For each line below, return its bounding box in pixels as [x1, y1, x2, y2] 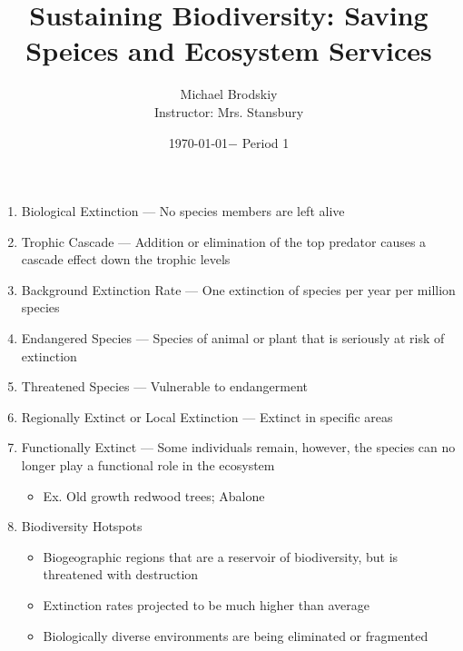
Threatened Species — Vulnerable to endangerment [21, 377, 308, 396]
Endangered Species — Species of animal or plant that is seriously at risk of [21, 329, 445, 348]
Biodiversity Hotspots [21, 517, 143, 536]
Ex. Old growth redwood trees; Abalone [43, 486, 265, 505]
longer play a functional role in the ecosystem [21, 456, 275, 475]
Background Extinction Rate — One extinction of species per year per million [21, 280, 456, 299]
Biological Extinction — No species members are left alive [21, 202, 345, 221]
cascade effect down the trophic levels [21, 250, 231, 269]
